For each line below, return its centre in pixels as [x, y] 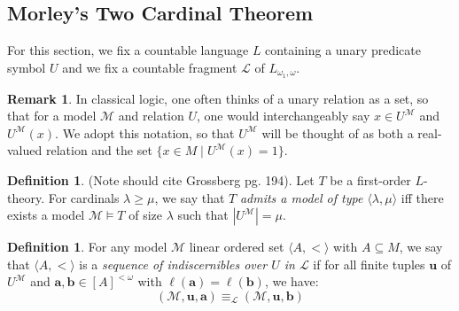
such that [203, 215]
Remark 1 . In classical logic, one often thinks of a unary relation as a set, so [218, 98]
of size [145, 215]
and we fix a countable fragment [150, 67]
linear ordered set [237, 247]
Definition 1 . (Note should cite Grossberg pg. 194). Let [161, 180]
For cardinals [84, 197]
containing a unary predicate [343, 50]
